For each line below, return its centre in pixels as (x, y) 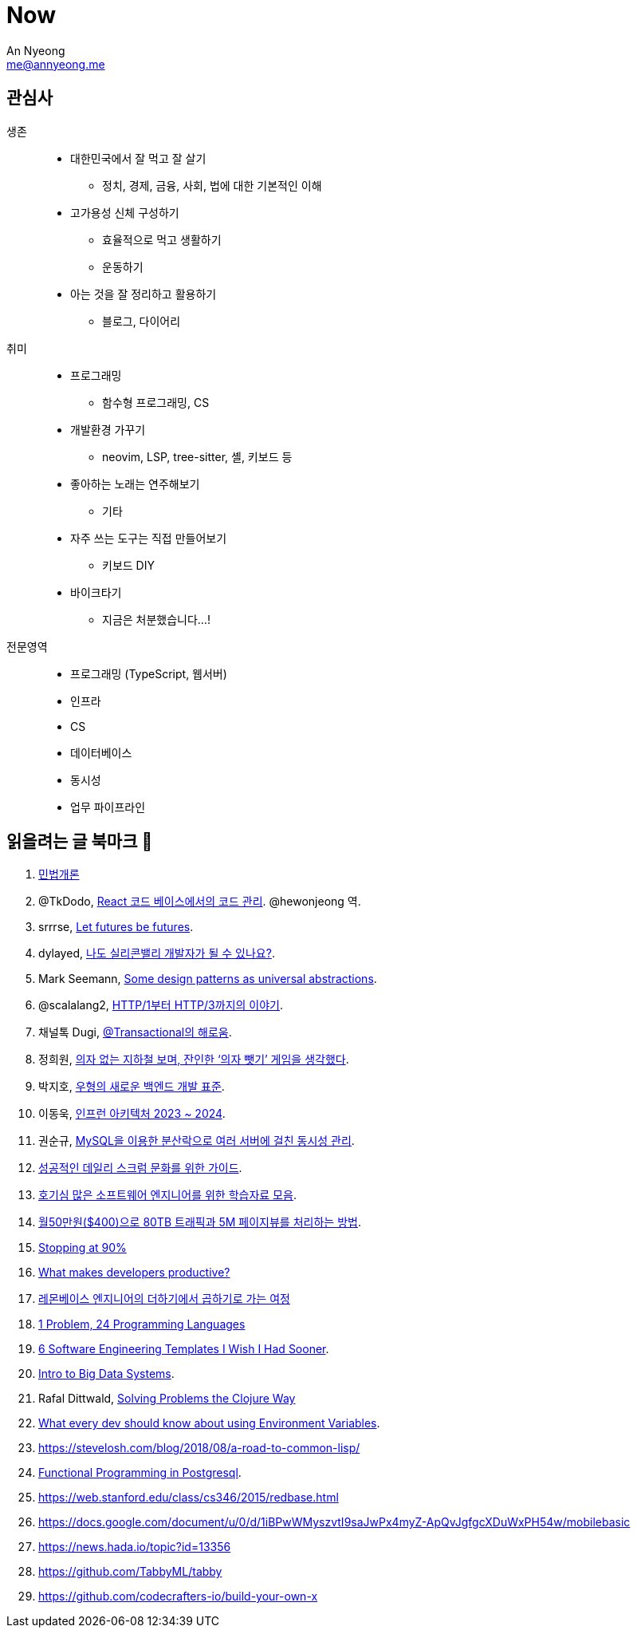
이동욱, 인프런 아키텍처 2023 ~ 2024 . (132, 1114)
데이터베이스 (101, 752)
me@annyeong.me (56, 64)
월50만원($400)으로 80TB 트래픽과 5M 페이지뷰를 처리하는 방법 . (200, 1222)
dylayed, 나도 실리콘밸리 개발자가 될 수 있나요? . (157, 953)
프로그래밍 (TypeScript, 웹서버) (149, 673)
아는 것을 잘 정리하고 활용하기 (144, 294)
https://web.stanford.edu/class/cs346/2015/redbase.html (189, 1498)
